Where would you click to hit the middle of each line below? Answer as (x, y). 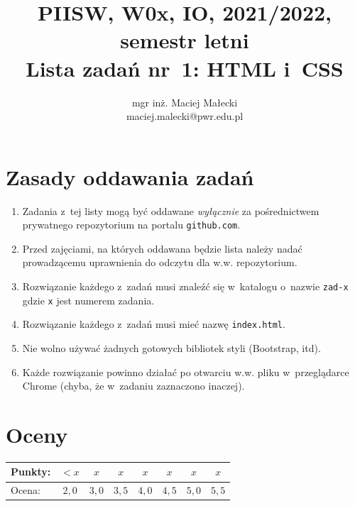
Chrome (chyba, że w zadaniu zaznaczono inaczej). (133, 386)
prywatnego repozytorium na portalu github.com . (131, 225)
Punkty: (31, 472)
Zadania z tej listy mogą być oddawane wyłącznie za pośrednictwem (171, 210)
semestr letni (185, 40)
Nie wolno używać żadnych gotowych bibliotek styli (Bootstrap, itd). (171, 348)
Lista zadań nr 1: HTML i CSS (185, 68)
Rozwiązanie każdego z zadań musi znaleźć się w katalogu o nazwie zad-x (185, 286)
